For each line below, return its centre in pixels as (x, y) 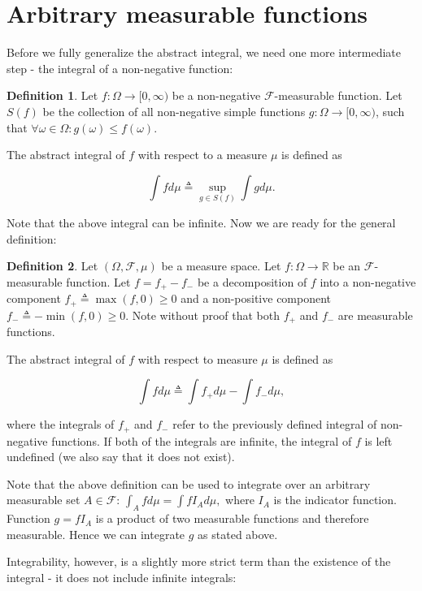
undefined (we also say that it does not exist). (121, 457)
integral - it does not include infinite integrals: (122, 578)
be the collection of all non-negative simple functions (174, 111)
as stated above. (238, 534)
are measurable (375, 315)
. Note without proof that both (203, 315)
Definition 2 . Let (52, 266)
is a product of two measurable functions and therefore (232, 518)
